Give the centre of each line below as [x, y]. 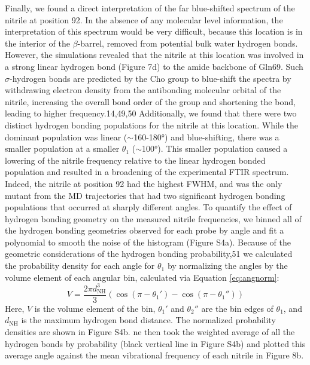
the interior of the [37, 43]
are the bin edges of [237, 308]
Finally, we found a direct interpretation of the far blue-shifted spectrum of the [150, 8]
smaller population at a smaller [62, 148]
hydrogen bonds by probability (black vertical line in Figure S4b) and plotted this [155, 343]
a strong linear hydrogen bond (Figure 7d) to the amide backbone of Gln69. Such [154, 66]
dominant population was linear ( [66, 137]
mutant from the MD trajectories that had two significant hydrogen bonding [145, 195]
